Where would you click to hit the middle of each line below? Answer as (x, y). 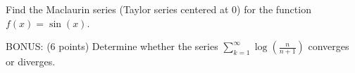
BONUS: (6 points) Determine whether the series (112, 46)
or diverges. (31, 62)
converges (329, 46)
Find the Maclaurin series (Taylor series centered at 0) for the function (158, 9)
